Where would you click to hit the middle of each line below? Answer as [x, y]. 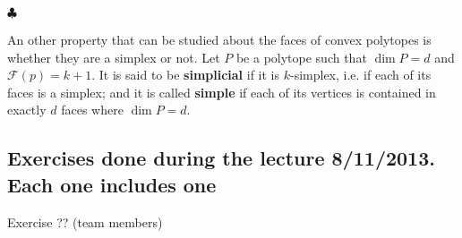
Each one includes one [112, 184]
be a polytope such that [301, 57]
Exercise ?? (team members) [85, 221]
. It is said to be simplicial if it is [186, 75]
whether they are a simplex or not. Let [114, 57]
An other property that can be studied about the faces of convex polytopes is [219, 39]
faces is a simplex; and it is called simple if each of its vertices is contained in [222, 92]
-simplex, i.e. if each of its [360, 75]
